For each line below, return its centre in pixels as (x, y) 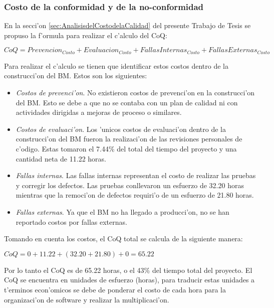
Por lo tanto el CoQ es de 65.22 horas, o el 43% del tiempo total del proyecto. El (128, 270)
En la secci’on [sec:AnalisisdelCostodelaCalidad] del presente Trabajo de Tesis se (127, 25)
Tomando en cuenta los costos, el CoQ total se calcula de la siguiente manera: (123, 239)
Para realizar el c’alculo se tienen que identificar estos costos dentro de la (116, 65)
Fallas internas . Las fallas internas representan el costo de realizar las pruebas (136, 175)
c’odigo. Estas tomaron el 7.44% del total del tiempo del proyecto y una (126, 149)
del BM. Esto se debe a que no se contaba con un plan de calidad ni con (127, 102)
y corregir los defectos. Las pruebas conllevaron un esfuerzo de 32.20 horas (130, 185)
